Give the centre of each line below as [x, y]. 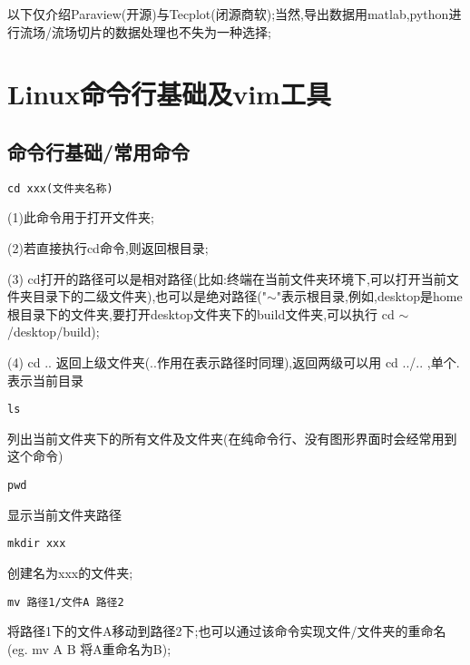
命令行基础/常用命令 [99, 151]
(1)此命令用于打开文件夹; [81, 217]
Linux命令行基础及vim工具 [169, 94]
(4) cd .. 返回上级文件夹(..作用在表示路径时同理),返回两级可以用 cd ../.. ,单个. [234, 362]
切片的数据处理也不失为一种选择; [174, 31]
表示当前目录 [45, 380]
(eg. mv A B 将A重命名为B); [89, 648]
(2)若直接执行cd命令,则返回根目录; [108, 248]
